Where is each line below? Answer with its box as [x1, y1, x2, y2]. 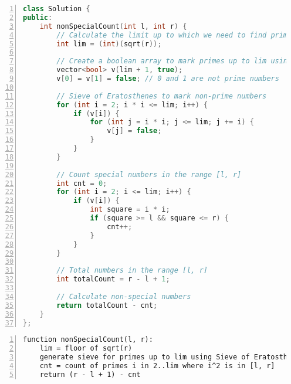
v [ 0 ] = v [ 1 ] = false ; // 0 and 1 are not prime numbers [56, 74, 279, 83]
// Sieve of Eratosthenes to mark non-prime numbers [56, 91, 267, 100]
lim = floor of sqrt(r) [39, 344, 133, 353]
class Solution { [23, 5, 90, 13]
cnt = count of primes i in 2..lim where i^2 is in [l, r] [39, 362, 275, 370]
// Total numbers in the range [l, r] [56, 266, 208, 275]
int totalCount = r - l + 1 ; [56, 275, 170, 284]
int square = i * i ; [90, 205, 170, 214]
